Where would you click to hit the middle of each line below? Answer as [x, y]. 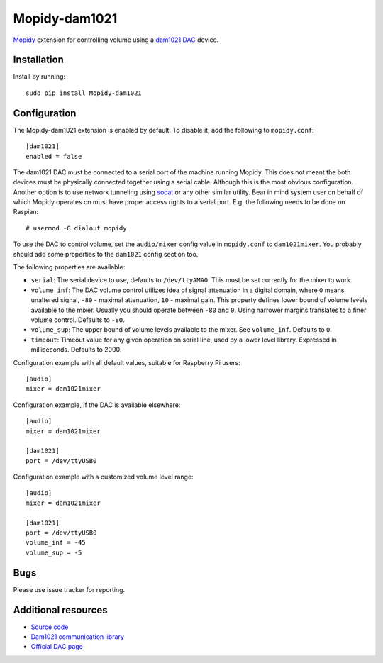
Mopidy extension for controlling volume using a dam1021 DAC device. [116, 40]
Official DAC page [57, 647]
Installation [38, 60]
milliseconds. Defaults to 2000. [76, 350]
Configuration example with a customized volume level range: [104, 477]
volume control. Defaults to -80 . [78, 320]
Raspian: [26, 212]
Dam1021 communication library [77, 637]
